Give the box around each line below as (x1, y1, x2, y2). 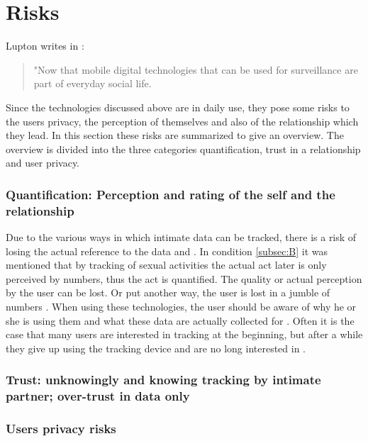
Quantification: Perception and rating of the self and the (6, 185, 335, 203)
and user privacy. (6, 155, 80, 170)
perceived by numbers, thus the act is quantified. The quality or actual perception (6, 271, 362, 286)
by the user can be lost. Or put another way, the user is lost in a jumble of (6, 285, 330, 300)
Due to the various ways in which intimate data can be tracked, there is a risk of (6, 230, 357, 245)
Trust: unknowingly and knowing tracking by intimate (6, 371, 321, 389)
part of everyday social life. (33, 76, 152, 91)
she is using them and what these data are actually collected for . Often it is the (6, 313, 355, 328)
